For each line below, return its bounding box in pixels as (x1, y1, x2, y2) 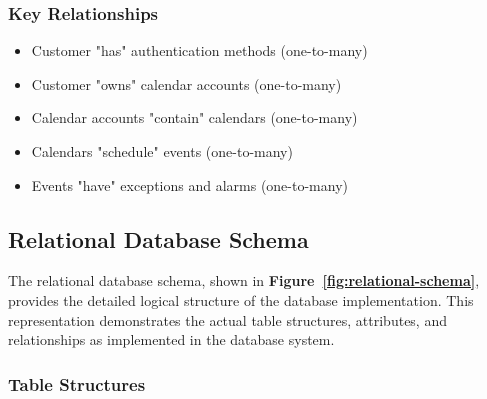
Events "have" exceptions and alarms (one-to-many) (31, 174, 348, 195)
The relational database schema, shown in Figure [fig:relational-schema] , (8, 270, 480, 291)
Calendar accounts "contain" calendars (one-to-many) (31, 107, 358, 128)
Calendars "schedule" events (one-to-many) (31, 141, 293, 161)
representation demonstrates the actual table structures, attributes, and (8, 309, 447, 330)
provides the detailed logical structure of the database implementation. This (8, 289, 474, 310)
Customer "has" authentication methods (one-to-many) (31, 40, 368, 61)
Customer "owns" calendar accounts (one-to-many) (31, 73, 342, 94)
